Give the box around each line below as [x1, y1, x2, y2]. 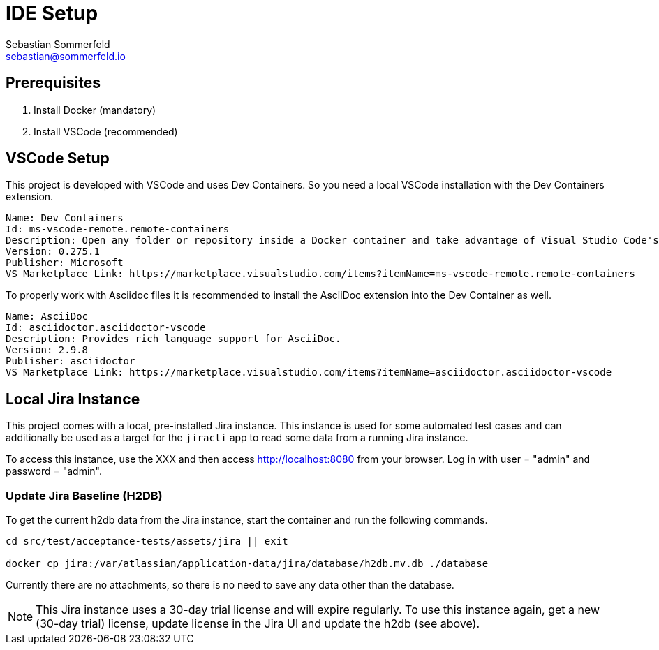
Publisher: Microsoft [6, 257, 124, 269]
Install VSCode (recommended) [34, 125, 178, 138]
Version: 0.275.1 [6, 246, 100, 258]
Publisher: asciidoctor [6, 355, 135, 367]
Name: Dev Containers [6, 212, 124, 224]
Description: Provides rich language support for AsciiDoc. [6, 333, 341, 345]
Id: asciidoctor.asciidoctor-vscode [6, 322, 206, 334]
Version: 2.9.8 [6, 344, 89, 356]
